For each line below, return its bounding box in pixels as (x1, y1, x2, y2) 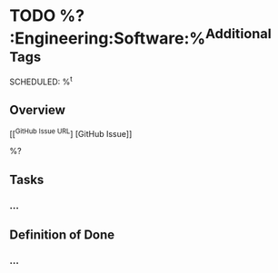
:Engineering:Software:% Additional (9, 24, 273, 49)
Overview (9, 102, 66, 118)
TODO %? (9, 5, 84, 26)
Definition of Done (9, 228, 115, 243)
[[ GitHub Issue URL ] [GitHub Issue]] (9, 126, 133, 139)
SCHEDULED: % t (9, 74, 73, 87)
